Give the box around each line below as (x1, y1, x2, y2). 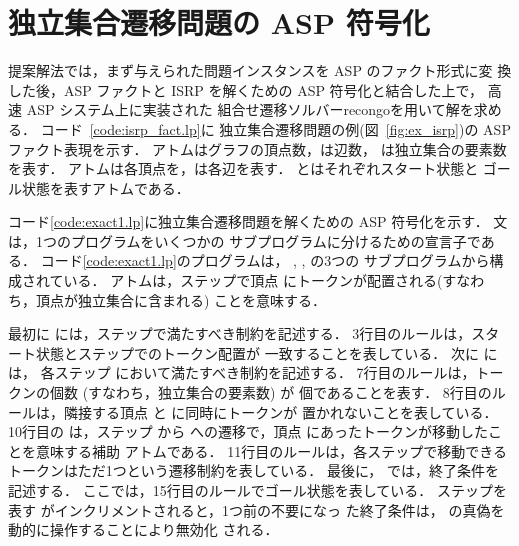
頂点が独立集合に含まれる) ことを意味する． (35, 289, 327, 310)
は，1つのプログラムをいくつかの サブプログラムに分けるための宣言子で (8, 230, 481, 251)
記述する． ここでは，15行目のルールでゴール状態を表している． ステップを (8, 480, 507, 500)
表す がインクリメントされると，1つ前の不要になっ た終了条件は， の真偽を (8, 499, 505, 520)
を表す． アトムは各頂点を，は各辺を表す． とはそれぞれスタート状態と (8, 158, 479, 179)
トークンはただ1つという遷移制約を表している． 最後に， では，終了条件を (8, 460, 499, 481)
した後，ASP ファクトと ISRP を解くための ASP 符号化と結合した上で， (8, 79, 484, 100)
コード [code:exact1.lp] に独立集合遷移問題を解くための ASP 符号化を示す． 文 (8, 211, 508, 232)
